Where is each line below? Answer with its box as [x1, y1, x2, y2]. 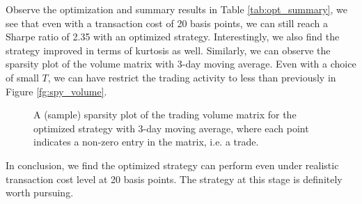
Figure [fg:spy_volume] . [6, 84, 107, 98]
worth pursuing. [6, 185, 74, 200]
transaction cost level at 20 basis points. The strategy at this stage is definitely [6, 171, 343, 186]
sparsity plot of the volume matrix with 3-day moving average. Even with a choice [6, 56, 356, 71]
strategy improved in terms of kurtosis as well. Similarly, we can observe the [6, 42, 331, 57]
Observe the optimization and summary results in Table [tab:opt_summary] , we [6, 2, 347, 16]
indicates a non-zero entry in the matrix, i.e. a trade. [33, 134, 259, 149]
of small [6, 70, 39, 84]
